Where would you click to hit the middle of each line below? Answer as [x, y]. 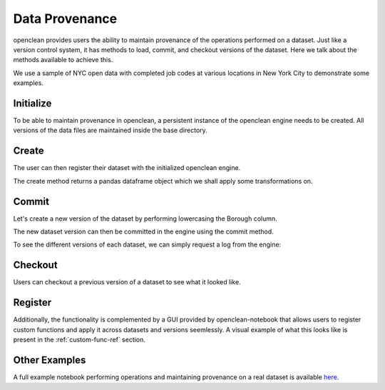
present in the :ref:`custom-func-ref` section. [79, 339]
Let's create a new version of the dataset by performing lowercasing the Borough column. [145, 219]
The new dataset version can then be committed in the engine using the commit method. [143, 231]
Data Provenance [65, 19]
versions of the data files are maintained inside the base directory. [111, 130]
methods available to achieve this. [63, 60]
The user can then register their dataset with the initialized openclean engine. [127, 168]
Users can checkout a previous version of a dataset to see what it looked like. [127, 282]
